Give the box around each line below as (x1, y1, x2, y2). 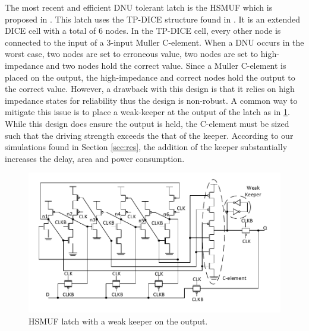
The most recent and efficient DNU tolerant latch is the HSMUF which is (5, 1, 273, 13)
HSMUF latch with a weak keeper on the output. (29, 314, 208, 327)
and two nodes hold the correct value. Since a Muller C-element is (46, 59, 286, 71)
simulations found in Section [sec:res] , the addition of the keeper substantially (5, 141, 288, 153)
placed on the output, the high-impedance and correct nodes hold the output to (5, 71, 295, 83)
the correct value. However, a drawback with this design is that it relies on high (5, 82, 295, 95)
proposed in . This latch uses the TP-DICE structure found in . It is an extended (5, 12, 301, 25)
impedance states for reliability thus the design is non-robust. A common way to (5, 94, 298, 106)
